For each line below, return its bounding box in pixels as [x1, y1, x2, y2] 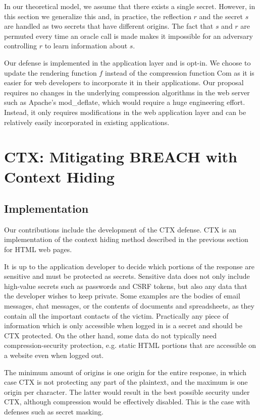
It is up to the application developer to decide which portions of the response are [4, 261, 254, 271]
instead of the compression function [105, 67, 215, 78]
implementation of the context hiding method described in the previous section [4, 234, 248, 245]
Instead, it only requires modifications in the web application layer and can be [4, 106, 246, 117]
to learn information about [44, 40, 128, 51]
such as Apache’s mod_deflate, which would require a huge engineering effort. [4, 97, 245, 107]
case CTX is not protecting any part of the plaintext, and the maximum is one [4, 377, 248, 387]
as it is [234, 67, 254, 78]
